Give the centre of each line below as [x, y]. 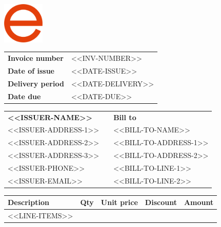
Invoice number [36, 58]
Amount [199, 202]
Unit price [119, 202]
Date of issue [31, 71]
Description [29, 202]
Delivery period [36, 83]
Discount [161, 202]
